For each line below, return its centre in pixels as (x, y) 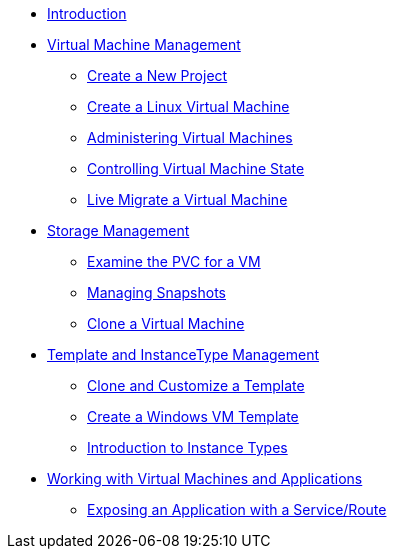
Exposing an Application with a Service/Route (237, 509)
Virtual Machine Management (144, 44)
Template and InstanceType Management (183, 354)
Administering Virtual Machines (190, 137)
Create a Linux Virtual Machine (188, 106)
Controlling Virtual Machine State (196, 168)
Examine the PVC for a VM (174, 261)
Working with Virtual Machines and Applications (205, 478)
